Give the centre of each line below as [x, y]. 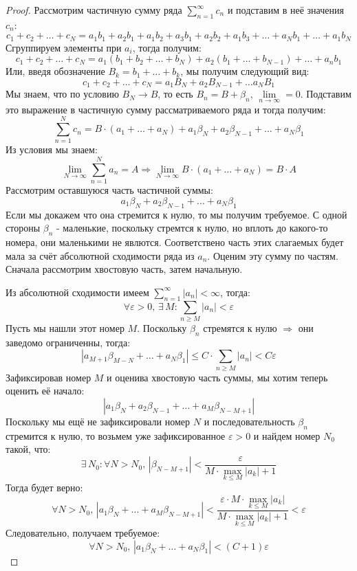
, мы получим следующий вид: [245, 71]
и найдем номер [287, 435]
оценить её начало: [45, 391]
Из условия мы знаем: [52, 149]
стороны [23, 228]
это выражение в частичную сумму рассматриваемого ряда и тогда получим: [166, 109]
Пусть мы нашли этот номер [65, 327]
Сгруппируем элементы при [64, 47]
